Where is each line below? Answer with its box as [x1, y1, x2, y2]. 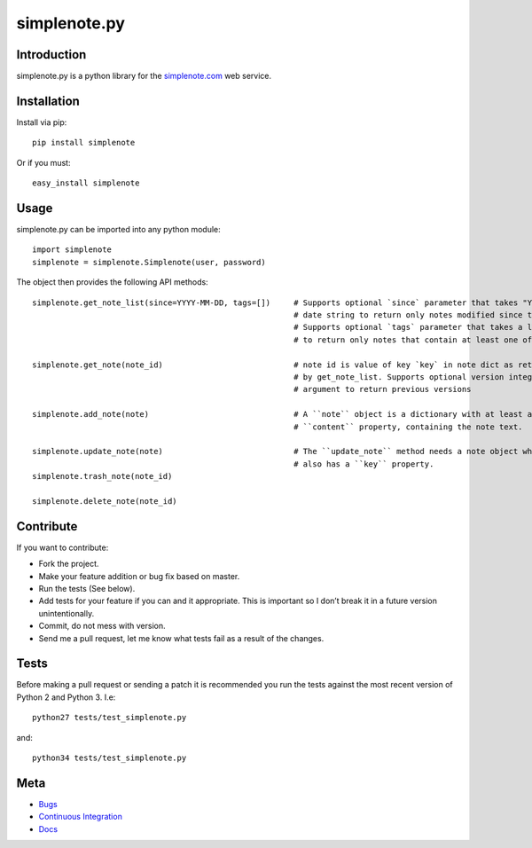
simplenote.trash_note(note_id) [32, 471, 173, 482]
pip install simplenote [32, 137, 136, 148]
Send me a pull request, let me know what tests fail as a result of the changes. [38, 632, 325, 643]
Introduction [16, 47, 87, 62]
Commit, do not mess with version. [38, 621, 166, 632]
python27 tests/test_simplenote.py [32, 712, 187, 723]
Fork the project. [38, 559, 99, 569]
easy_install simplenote [32, 178, 140, 188]
